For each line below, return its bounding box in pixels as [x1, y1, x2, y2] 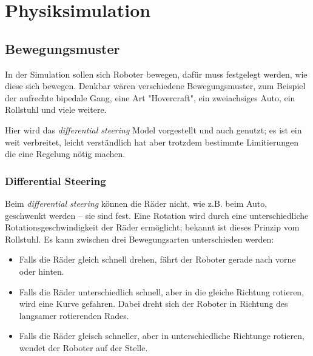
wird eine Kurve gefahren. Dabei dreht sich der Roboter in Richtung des [19, 297, 288, 310]
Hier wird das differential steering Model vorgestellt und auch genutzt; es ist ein [5, 123, 302, 136]
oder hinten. [19, 264, 64, 277]
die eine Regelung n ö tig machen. [5, 147, 126, 160]
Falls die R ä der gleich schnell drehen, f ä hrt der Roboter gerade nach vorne [19, 253, 296, 266]
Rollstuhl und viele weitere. [5, 103, 107, 116]
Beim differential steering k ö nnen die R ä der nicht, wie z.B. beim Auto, [5, 196, 268, 209]
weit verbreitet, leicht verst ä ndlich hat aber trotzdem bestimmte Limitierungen [5, 135, 298, 148]
